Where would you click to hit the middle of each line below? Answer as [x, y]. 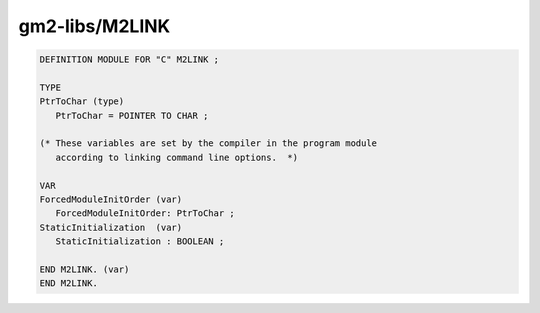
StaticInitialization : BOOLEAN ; [140, 241]
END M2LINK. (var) [84, 269]
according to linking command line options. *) [177, 157]
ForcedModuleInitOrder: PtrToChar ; [145, 213]
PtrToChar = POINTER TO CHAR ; [132, 115]
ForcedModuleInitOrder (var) [111, 199]
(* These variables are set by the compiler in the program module [208, 143]
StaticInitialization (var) [111, 227]
